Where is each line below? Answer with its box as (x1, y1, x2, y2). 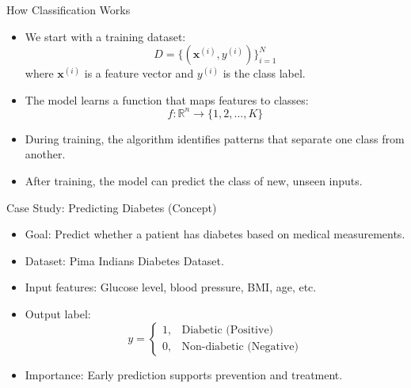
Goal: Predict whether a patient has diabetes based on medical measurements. (25, 226, 405, 242)
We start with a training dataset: (25, 28, 186, 44)
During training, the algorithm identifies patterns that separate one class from (25, 130, 405, 146)
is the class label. (223, 65, 306, 82)
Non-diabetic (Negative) (181, 341, 299, 353)
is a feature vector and (84, 65, 194, 82)
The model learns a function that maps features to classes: (25, 91, 309, 108)
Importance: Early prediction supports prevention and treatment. (25, 366, 343, 382)
